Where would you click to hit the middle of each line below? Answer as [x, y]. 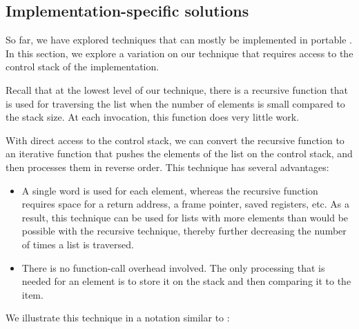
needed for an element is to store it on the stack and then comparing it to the [186, 281]
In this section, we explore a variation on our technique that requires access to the [179, 53]
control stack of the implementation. [83, 67]
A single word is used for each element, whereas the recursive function [170, 190]
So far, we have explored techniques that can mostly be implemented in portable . [179, 40]
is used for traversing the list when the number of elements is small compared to [175, 103]
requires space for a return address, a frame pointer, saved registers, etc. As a [186, 204]
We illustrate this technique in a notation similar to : [118, 318]
